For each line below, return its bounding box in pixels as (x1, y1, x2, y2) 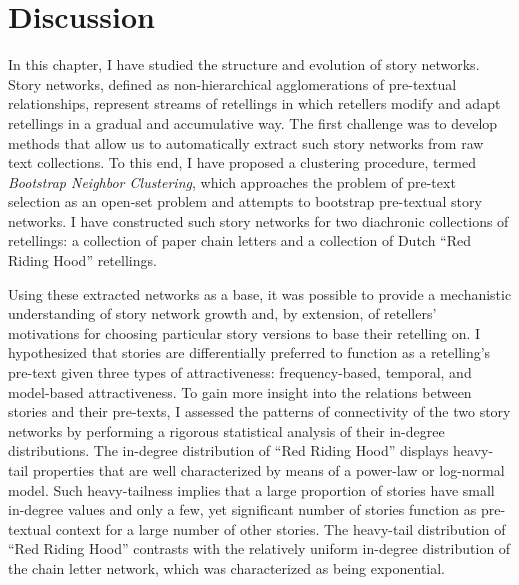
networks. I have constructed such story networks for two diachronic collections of (8, 210, 509, 231)
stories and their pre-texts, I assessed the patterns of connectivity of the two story (8, 401, 511, 422)
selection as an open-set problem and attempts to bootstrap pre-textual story (8, 191, 482, 212)
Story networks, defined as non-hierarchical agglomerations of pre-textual (8, 73, 457, 94)
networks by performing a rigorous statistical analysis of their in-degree (8, 420, 445, 441)
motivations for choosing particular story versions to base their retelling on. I (8, 322, 481, 343)
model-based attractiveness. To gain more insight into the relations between (8, 381, 472, 402)
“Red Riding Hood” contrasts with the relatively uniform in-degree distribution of (8, 538, 511, 559)
